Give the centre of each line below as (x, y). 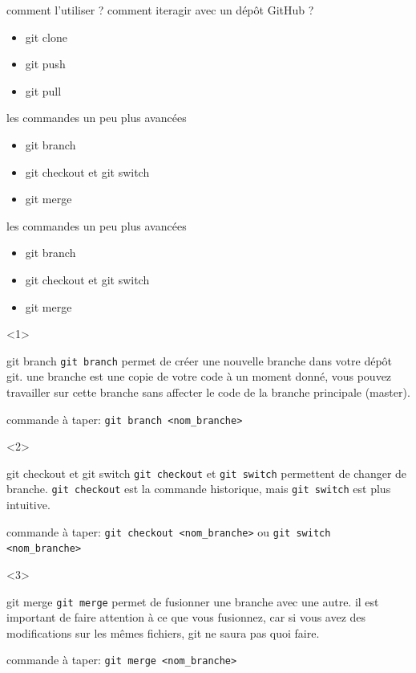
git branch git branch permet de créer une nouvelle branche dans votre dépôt (200, 360)
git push (45, 64)
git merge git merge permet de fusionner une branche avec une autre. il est (193, 601)
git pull (43, 90)
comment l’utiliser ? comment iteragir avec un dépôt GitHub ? (160, 10)
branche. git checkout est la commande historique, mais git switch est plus (199, 489)
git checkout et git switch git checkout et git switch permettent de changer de (207, 473)
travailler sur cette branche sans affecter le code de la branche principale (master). (208, 392)
